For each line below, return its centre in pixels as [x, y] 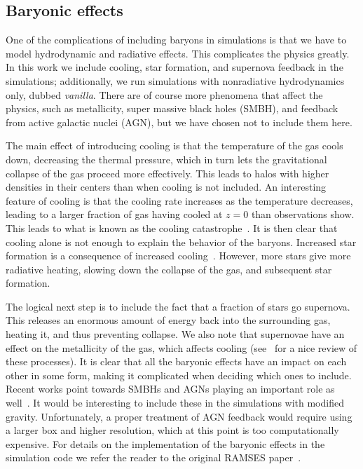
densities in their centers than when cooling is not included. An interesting [166, 187]
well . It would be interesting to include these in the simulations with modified [175, 403]
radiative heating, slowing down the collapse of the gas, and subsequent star [169, 269]
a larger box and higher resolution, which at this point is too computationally [172, 430]
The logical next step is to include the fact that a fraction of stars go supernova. [178, 306]
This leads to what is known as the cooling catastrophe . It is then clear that [172, 227]
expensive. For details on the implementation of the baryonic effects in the [165, 443]
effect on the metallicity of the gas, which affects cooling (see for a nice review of [181, 347]
